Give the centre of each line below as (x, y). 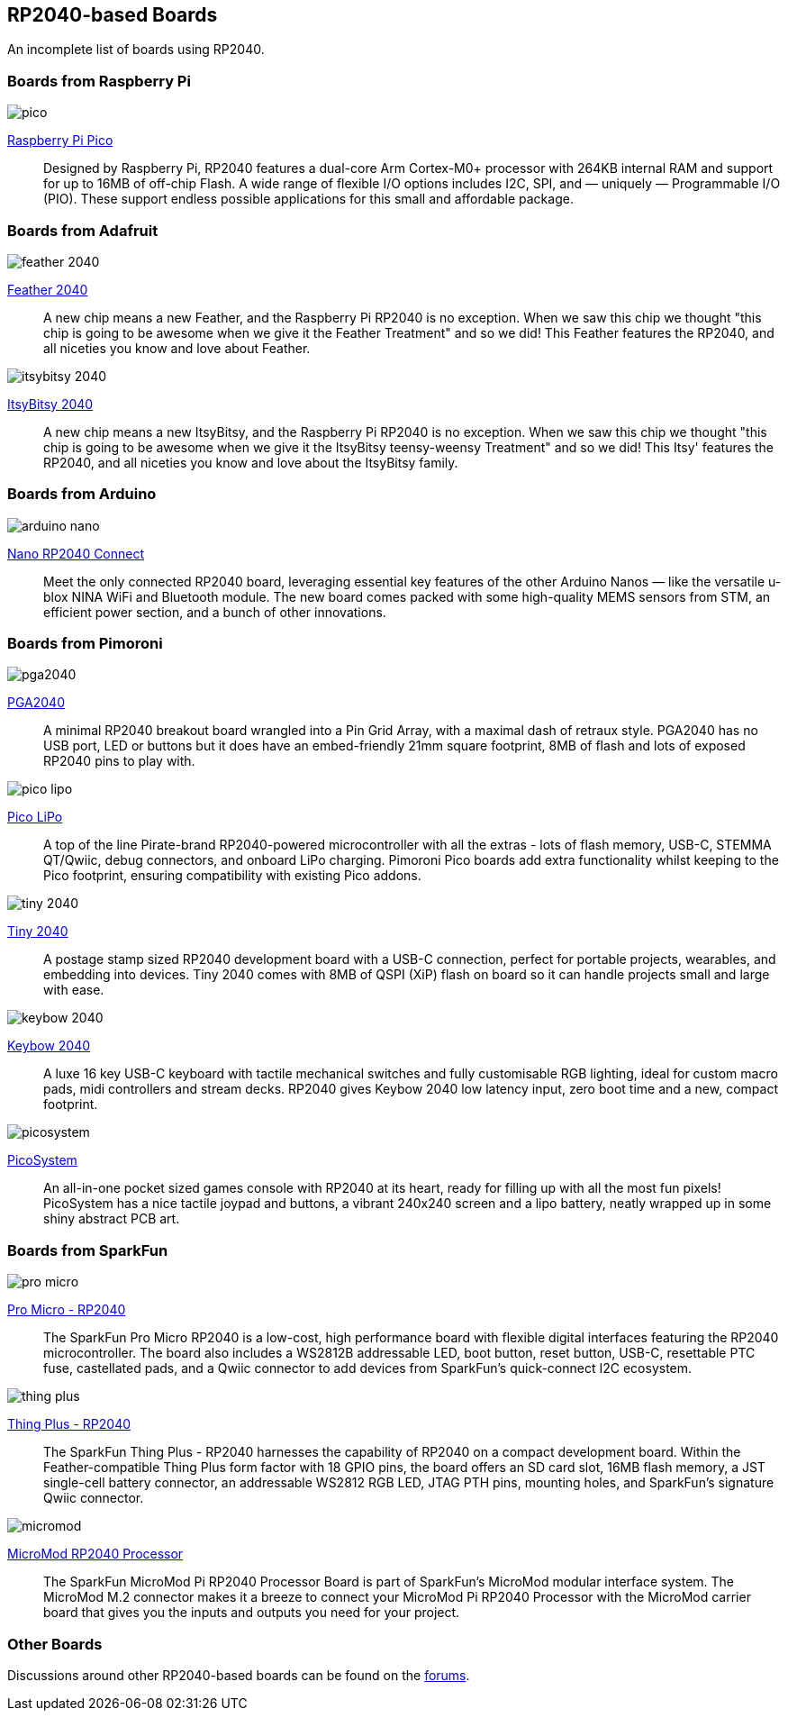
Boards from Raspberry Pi (99, 81)
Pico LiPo (35, 817)
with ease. (74, 990)
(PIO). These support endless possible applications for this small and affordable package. (308, 199)
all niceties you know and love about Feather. (177, 348)
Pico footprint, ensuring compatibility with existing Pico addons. (232, 876)
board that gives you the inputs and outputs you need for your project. (252, 1613)
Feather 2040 (48, 289)
